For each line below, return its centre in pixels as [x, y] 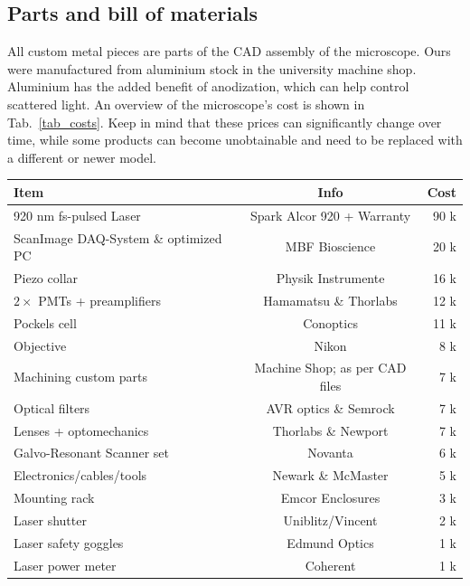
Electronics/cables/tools [80, 475]
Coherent [330, 565]
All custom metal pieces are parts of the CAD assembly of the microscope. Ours [229, 51]
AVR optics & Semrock [330, 407]
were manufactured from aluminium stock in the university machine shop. [212, 68]
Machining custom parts [80, 377]
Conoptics [330, 322]
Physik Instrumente [330, 277]
